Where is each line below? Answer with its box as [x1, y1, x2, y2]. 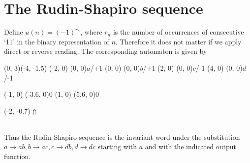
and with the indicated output [145, 141, 236, 152]
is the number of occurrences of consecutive [113, 27, 244, 37]
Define [4, 27, 23, 37]
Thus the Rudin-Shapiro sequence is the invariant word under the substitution [4, 131, 240, 142]
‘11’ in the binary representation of [4, 36, 109, 46]
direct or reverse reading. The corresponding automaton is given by [4, 46, 207, 56]
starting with [97, 141, 137, 152]
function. [4, 151, 31, 162]
